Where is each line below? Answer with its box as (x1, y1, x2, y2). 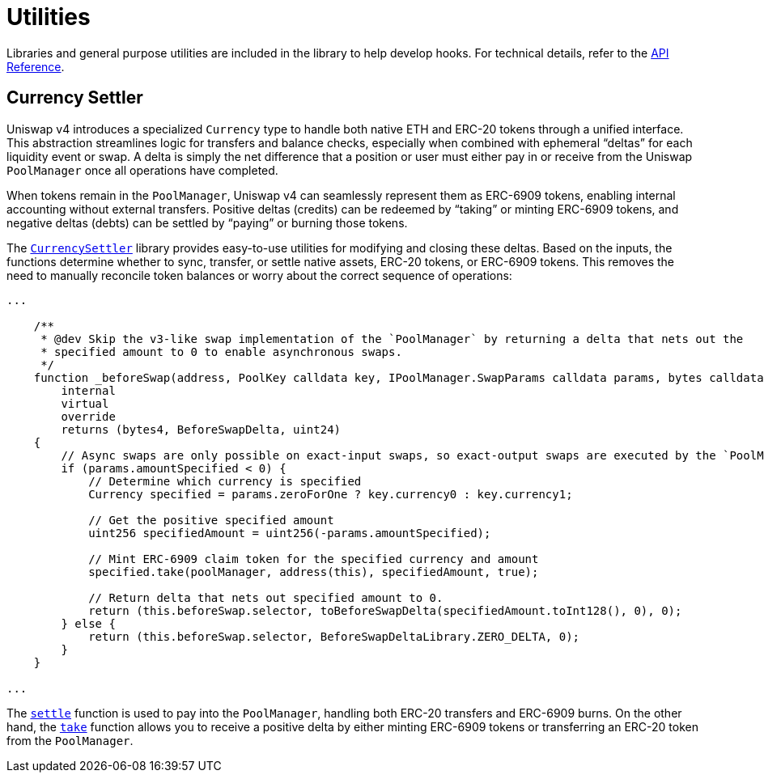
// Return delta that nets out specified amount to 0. (88, 591, 444, 604)
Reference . (6, 59, 65, 74)
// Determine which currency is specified (88, 474, 362, 488)
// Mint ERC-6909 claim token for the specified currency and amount (88, 552, 539, 565)
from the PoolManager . (6, 733, 134, 747)
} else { (61, 616, 116, 630)
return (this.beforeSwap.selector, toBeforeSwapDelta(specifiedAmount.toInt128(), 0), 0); (88, 603, 682, 617)
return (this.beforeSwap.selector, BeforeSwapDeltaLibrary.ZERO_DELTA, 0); (88, 629, 580, 643)
